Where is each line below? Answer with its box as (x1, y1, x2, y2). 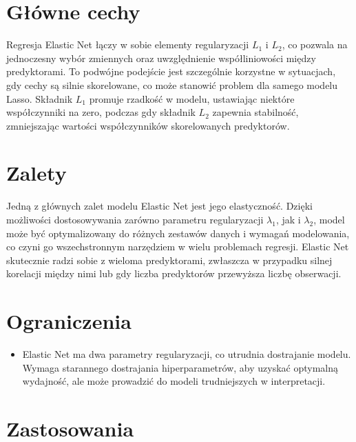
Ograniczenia (6, 307, 132, 335)
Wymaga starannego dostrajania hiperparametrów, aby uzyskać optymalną (22, 360, 338, 374)
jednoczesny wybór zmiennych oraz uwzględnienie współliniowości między (6, 50, 316, 65)
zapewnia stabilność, (212, 105, 299, 119)
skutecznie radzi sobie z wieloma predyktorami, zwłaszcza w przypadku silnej (6, 252, 333, 267)
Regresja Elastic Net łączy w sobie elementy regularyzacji (6, 37, 249, 52)
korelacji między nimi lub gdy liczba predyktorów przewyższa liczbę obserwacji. (6, 266, 342, 281)
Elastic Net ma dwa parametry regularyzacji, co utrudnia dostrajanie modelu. (22, 347, 351, 361)
